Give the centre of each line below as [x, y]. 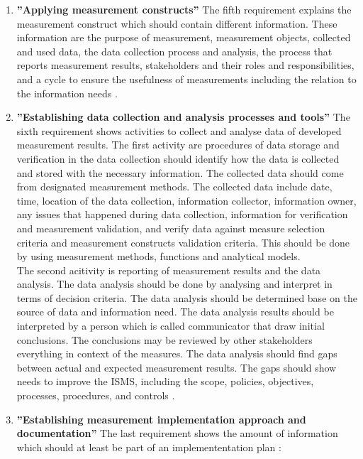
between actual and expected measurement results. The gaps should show [177, 367]
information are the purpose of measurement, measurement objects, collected [184, 37]
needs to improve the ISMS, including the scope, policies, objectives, [165, 381]
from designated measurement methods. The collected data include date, [174, 187]
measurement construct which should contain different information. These [177, 23]
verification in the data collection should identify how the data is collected [178, 158]
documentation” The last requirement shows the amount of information [177, 433]
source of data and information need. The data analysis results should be [175, 312]
